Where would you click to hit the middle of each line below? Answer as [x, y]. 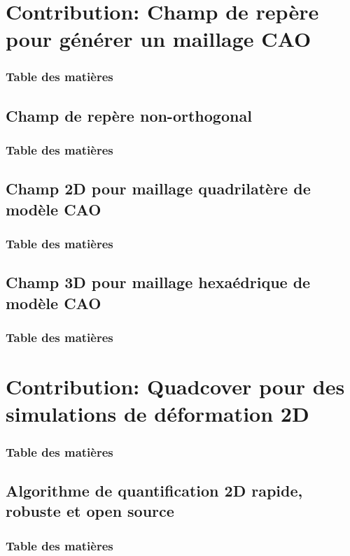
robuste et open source [90, 511]
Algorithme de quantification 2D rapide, [154, 490]
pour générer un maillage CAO [159, 39]
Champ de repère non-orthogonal [129, 115]
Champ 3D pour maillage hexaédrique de [158, 282]
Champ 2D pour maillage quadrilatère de [158, 188]
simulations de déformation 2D [157, 414]
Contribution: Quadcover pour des [175, 386]
